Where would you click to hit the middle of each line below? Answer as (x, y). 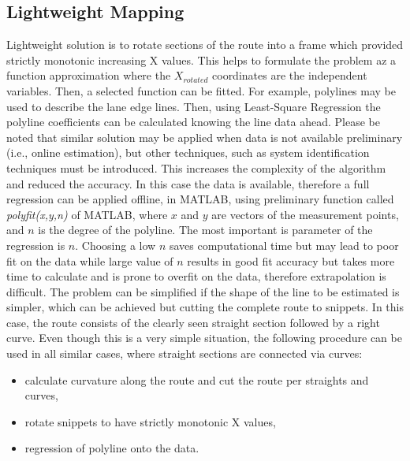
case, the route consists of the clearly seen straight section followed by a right (193, 322)
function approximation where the (89, 75)
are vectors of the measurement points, (305, 214)
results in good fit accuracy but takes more (291, 260)
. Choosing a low (116, 245)
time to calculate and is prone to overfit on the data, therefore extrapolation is (196, 276)
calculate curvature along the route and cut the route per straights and (197, 379)
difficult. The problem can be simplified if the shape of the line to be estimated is (203, 291)
